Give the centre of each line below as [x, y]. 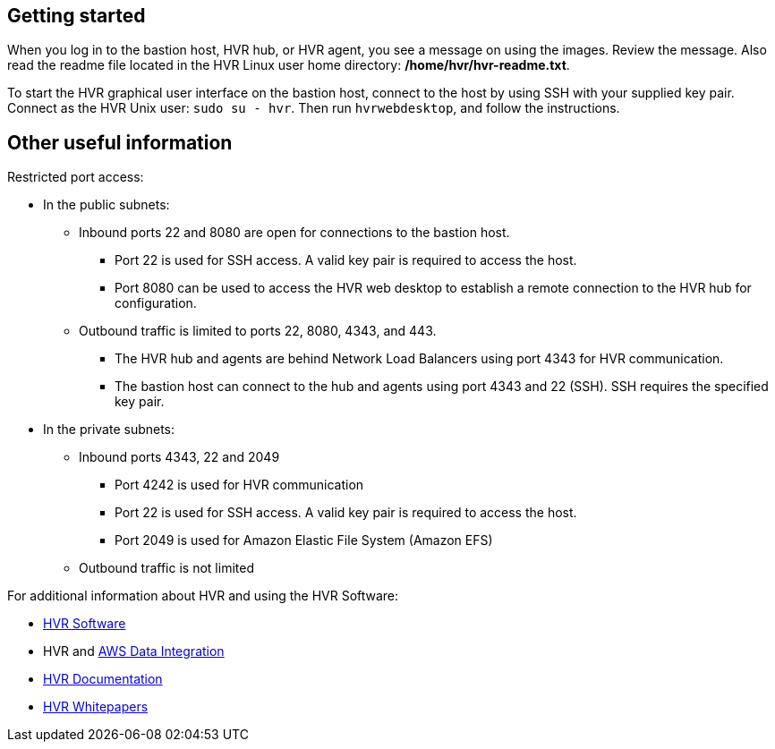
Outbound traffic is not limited [166, 568]
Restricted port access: [76, 177]
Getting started [77, 16]
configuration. [156, 303]
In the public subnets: [106, 205]
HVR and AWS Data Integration [134, 651]
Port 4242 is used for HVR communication [239, 485]
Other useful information [120, 142]
